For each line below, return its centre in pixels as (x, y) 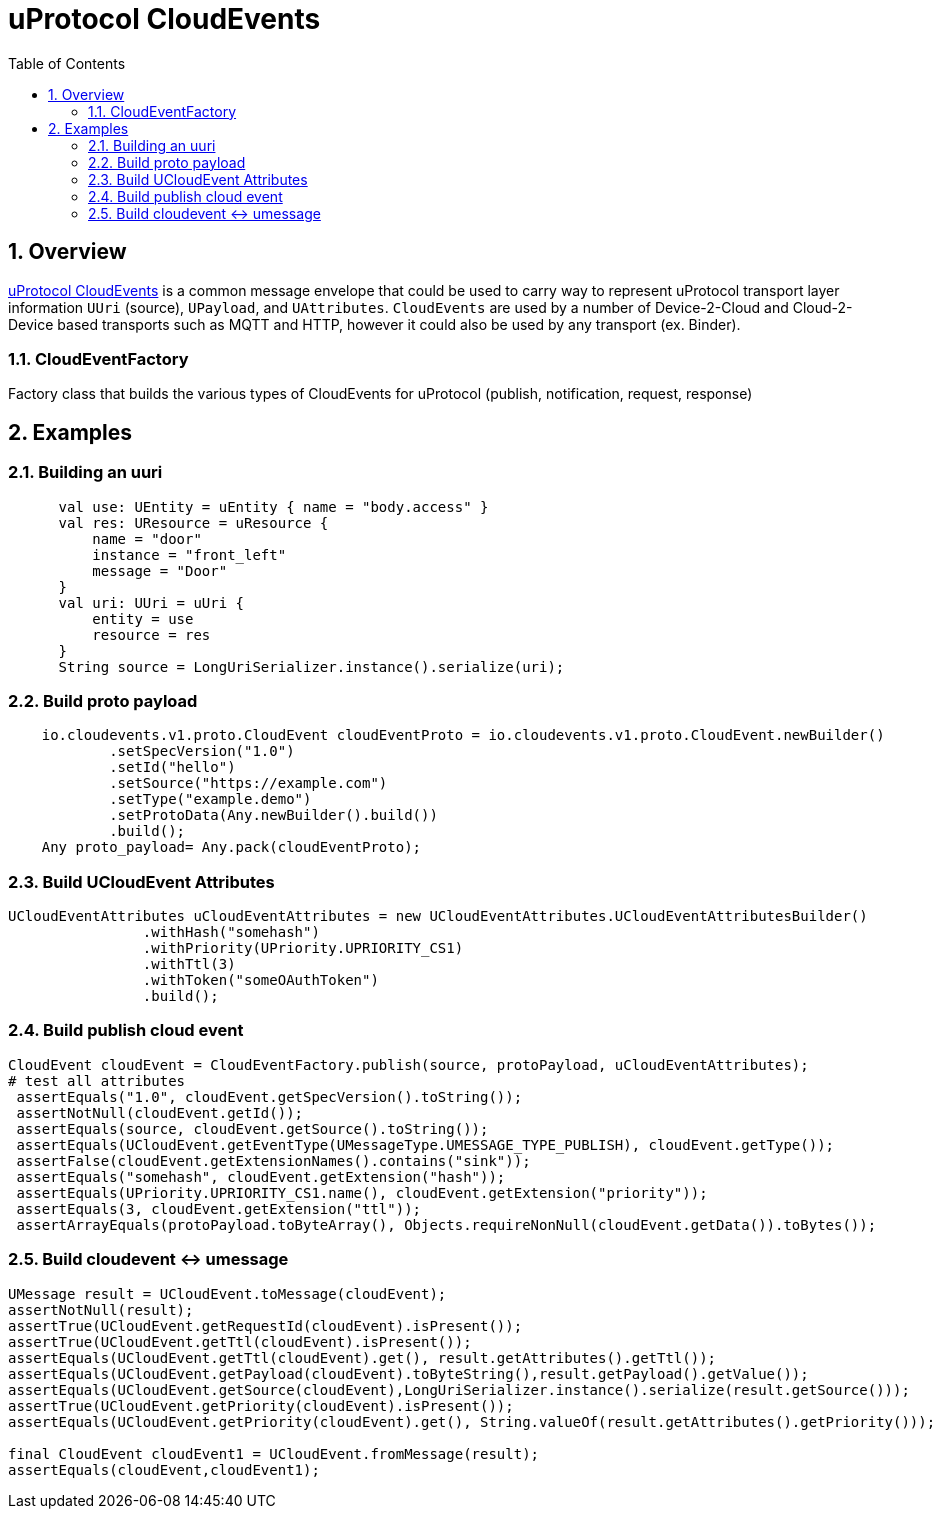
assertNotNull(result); (101, 1309)
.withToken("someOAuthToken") (260, 980)
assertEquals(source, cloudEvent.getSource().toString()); (252, 1128)
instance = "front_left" (189, 554)
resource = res (151, 634)
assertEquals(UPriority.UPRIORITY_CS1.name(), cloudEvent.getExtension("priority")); (362, 1192)
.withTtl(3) (189, 964)
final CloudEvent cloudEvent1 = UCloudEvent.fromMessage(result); (274, 1453)
